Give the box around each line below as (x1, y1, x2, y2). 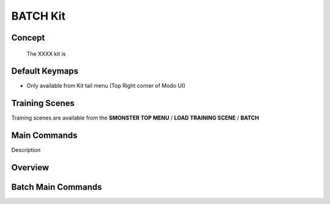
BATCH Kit (11, 9, 66, 23)
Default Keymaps (11, 66, 79, 77)
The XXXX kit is (26, 50, 66, 58)
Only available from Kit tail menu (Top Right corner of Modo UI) (26, 82, 186, 89)
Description (11, 146, 41, 154)
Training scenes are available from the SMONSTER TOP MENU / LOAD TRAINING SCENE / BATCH (11, 114, 259, 122)
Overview (11, 162, 50, 173)
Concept (11, 32, 45, 43)
